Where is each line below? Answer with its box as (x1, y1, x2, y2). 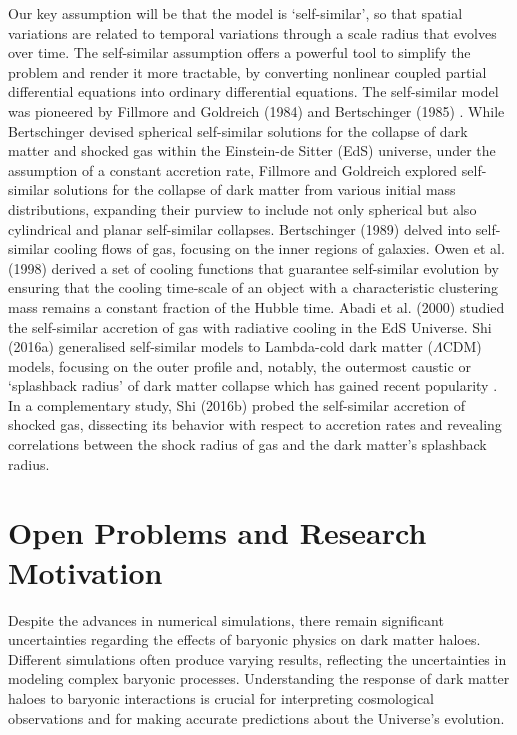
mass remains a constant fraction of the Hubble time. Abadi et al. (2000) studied (8, 296, 505, 317)
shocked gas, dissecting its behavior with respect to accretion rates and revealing (8, 414, 502, 435)
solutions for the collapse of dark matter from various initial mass (54, 179, 456, 200)
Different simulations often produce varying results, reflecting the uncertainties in (8, 648, 507, 669)
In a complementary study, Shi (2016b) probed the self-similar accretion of (8, 394, 465, 415)
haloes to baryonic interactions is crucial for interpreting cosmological (8, 687, 434, 708)
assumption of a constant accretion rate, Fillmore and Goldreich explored (8, 159, 458, 180)
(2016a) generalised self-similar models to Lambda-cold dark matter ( (8, 336, 433, 357)
